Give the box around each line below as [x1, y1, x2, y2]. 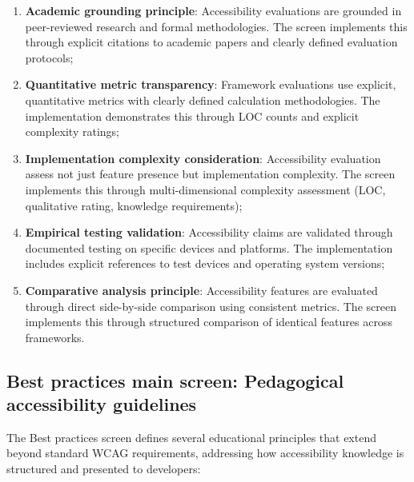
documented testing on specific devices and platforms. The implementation [25, 239, 393, 256]
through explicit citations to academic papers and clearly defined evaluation [25, 34, 398, 50]
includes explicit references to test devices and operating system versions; [25, 255, 385, 272]
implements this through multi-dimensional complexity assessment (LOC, [25, 181, 386, 197]
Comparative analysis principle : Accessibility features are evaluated [25, 281, 378, 298]
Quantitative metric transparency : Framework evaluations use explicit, [25, 76, 396, 93]
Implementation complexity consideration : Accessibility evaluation [25, 149, 381, 166]
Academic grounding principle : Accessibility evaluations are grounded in [25, 2, 402, 18]
